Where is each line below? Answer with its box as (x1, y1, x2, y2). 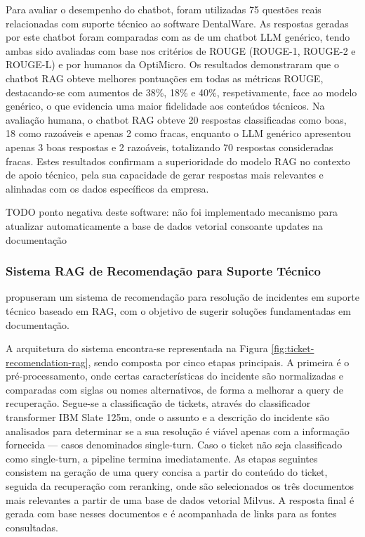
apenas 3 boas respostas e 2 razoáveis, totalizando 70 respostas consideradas (6, 139, 333, 154)
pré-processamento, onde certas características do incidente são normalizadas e (6, 368, 343, 383)
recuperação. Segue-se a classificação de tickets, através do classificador (6, 396, 311, 410)
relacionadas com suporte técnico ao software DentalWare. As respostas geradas (6, 15, 349, 30)
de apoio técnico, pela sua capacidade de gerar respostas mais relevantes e (6, 167, 324, 182)
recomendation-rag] (6, 354, 88, 369)
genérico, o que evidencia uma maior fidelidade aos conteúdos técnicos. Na (6, 98, 325, 113)
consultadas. (6, 519, 58, 534)
